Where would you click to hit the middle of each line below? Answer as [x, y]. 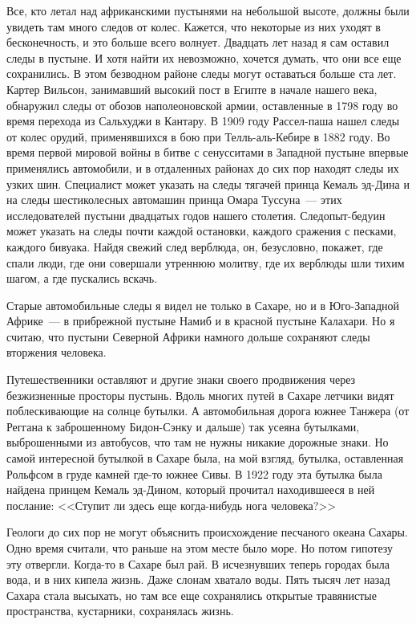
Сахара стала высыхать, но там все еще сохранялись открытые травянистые [192, 595]
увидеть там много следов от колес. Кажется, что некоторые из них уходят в [194, 26]
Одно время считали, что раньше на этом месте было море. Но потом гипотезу [200, 548]
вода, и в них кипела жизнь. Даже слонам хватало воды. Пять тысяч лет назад [198, 579]
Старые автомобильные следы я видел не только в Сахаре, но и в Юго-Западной [203, 305]
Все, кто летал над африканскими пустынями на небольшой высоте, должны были [208, 10]
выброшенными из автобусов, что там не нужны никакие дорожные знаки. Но [198, 442]
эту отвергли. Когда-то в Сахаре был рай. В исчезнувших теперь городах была [198, 563]
